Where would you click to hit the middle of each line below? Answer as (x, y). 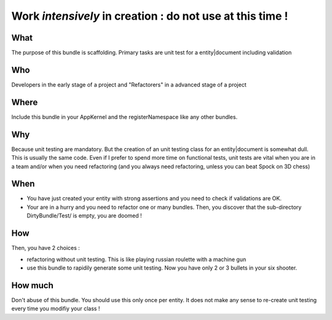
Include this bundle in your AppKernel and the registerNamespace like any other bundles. (124, 117)
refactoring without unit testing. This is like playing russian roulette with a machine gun (136, 259)
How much (32, 285)
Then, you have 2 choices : (45, 248)
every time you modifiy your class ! (56, 309)
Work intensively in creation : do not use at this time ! (150, 16)
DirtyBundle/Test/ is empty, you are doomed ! (85, 216)
